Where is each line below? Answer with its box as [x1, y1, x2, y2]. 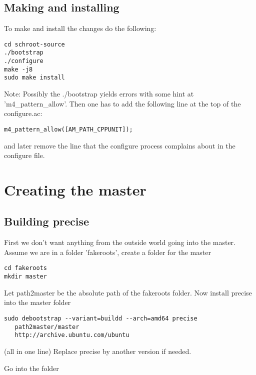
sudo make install [4, 74, 65, 81]
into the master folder [4, 297, 71, 307]
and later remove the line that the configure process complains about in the [4, 140, 235, 150]
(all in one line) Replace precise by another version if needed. [4, 345, 191, 356]
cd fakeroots [4, 264, 47, 272]
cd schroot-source [4, 40, 65, 48]
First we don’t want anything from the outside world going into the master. [4, 237, 235, 247]
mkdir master [4, 273, 47, 280]
